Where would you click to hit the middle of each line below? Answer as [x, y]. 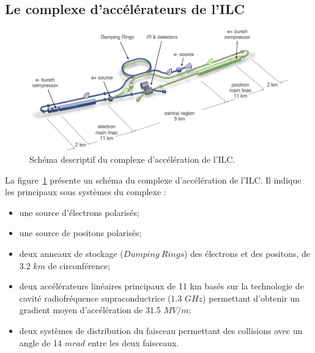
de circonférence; [79, 265]
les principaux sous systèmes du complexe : [86, 192]
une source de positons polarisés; [80, 233]
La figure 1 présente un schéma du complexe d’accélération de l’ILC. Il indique [153, 180]
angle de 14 [41, 342]
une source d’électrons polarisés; [79, 212]
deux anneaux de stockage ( [71, 254]
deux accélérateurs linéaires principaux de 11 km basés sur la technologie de [161, 286]
